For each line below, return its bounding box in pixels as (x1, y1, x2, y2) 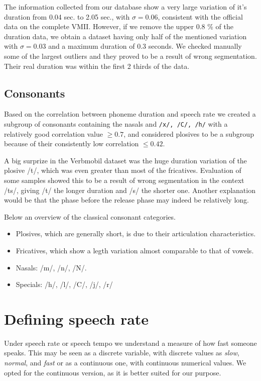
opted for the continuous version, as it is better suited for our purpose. (4, 367, 221, 377)
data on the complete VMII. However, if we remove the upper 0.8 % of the (4, 21, 234, 32)
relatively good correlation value (4, 128, 103, 139)
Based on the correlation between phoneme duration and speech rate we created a (4, 109, 256, 119)
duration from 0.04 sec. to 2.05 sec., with (4, 11, 130, 22)
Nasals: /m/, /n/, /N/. (16, 262, 87, 272)
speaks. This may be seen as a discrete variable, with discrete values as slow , (4, 347, 239, 358)
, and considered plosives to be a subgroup (123, 128, 254, 139)
